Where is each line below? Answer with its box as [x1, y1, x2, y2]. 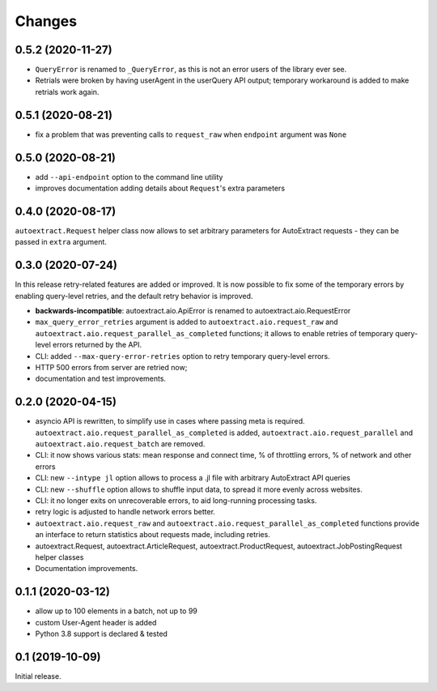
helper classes [35, 552, 84, 562]
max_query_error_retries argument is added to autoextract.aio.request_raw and [35, 317, 339, 327]
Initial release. [15, 671, 62, 680]
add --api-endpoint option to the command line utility [35, 172, 223, 181]
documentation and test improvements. [35, 373, 166, 384]
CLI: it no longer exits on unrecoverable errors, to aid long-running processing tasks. [35, 496, 317, 505]
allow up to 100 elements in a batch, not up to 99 [35, 606, 197, 616]
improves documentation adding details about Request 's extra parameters [35, 183, 286, 194]
